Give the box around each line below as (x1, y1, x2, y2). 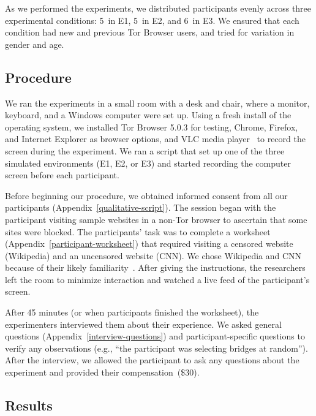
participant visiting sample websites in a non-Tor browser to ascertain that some (5, 213, 307, 225)
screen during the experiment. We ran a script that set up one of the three (5, 144, 285, 157)
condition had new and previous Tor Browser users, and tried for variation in (5, 26, 295, 39)
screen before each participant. (5, 168, 119, 181)
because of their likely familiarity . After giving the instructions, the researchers (5, 261, 306, 274)
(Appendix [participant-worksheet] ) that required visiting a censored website (5, 237, 293, 250)
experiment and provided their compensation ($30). (5, 366, 200, 379)
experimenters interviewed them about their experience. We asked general (5, 317, 282, 330)
